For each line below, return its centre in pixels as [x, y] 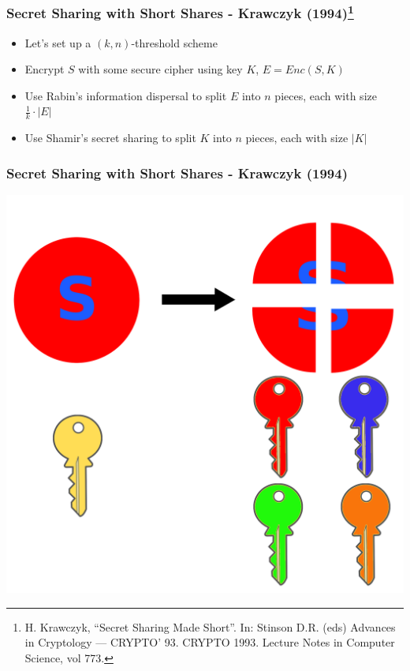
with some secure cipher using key [160, 69]
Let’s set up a [58, 42]
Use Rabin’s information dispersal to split [126, 95]
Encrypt [45, 69]
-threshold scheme [174, 42]
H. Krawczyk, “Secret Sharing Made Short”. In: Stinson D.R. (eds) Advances [210, 626]
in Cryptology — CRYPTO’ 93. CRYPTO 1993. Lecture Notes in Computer [210, 642]
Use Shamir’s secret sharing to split [110, 138]
